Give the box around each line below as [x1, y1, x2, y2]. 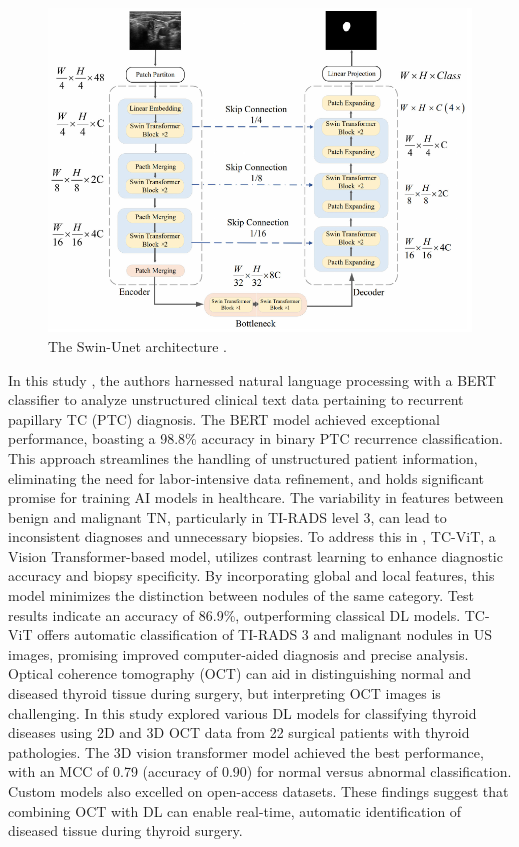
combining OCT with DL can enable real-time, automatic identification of [8, 800, 462, 821]
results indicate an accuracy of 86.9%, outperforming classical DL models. [8, 604, 461, 625]
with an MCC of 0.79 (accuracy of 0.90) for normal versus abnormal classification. [8, 761, 512, 782]
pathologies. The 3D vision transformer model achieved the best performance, [8, 741, 484, 762]
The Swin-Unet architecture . [48, 335, 227, 356]
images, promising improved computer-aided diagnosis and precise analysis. [8, 643, 469, 664]
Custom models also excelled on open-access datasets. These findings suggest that [8, 781, 509, 801]
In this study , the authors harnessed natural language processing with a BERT [8, 369, 496, 390]
